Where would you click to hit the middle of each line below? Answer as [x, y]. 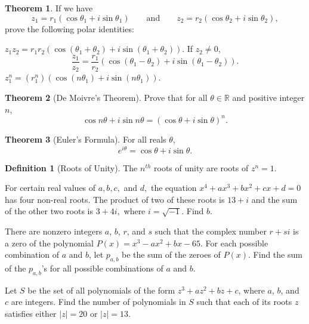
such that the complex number [211, 231]
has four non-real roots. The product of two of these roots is [115, 199]
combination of [32, 254]
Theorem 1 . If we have [49, 8]
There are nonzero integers [54, 231]
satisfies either [31, 313]
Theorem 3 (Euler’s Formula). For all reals [86, 139]
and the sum [274, 199]
